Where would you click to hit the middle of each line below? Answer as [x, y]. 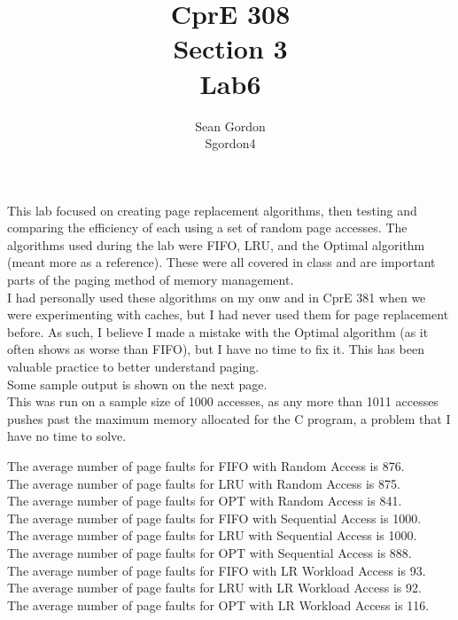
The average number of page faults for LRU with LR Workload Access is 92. [214, 588]
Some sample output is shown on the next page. [137, 384]
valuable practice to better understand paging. [133, 367]
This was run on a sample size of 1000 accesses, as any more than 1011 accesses [223, 401]
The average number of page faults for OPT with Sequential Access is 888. [210, 552]
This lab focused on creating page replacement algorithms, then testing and [212, 210]
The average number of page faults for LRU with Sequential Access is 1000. [212, 535]
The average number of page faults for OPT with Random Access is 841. [205, 501]
